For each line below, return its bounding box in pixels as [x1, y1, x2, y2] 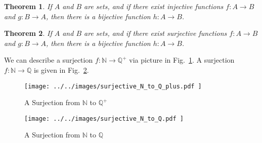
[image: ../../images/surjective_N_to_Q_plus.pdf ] [24, 82, 202, 90]
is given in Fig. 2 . [33, 64, 89, 75]
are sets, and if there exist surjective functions [84, 28, 227, 38]
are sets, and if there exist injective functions [84, 1, 224, 11]
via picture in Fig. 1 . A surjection [129, 55, 235, 65]
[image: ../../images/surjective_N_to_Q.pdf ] [24, 115, 184, 122]
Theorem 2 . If [4, 28, 52, 38]
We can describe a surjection [4, 55, 93, 65]
